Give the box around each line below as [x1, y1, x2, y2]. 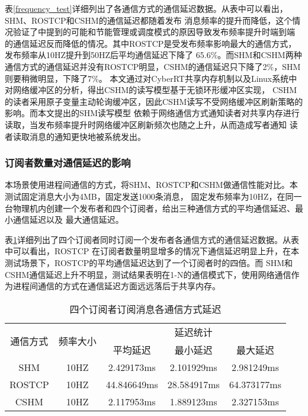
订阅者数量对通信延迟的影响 [5, 155, 131, 170]
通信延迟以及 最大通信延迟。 [12, 213, 124, 226]
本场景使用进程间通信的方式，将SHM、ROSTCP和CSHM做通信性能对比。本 [5, 178, 298, 191]
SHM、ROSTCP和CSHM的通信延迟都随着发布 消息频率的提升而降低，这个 [5, 14, 293, 26]
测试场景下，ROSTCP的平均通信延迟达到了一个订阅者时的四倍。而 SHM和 [5, 256, 293, 268]
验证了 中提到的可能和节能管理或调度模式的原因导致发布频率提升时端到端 [12, 25, 295, 38]
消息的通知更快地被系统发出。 [29, 130, 146, 142]
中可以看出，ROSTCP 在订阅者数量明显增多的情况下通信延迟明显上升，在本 [5, 245, 299, 257]
